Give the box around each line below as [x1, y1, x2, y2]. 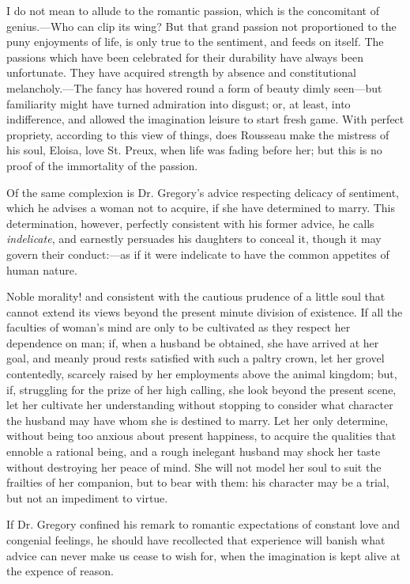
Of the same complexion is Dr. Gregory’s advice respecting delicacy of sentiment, [6, 184, 400, 200]
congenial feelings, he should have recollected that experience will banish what [6, 532, 386, 548]
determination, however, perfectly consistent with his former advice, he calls [6, 214, 374, 231]
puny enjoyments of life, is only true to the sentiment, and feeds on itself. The [6, 33, 384, 50]
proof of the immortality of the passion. [6, 157, 198, 173]
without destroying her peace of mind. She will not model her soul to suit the [6, 458, 382, 475]
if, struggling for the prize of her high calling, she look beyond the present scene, [6, 381, 397, 397]
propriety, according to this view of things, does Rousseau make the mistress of [6, 126, 389, 142]
